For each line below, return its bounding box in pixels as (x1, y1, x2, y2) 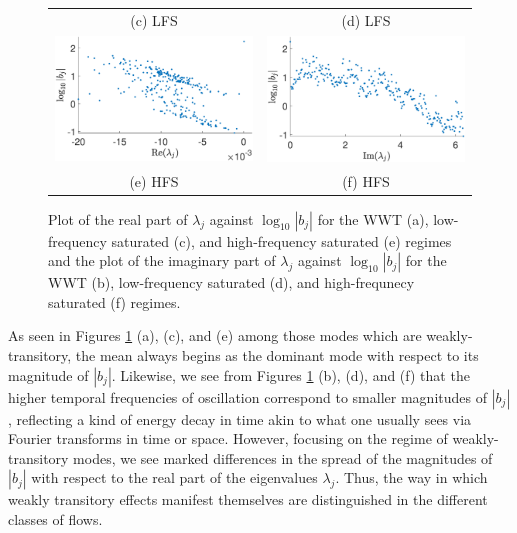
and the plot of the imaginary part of (48, 250, 276, 271)
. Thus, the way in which (335, 467, 488, 488)
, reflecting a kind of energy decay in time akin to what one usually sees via (8, 408, 472, 429)
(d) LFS (341, 9, 391, 30)
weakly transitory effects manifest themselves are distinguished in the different (8, 489, 488, 510)
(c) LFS (130, 9, 178, 30)
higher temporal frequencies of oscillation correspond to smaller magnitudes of (8, 386, 487, 407)
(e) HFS (129, 170, 179, 191)
